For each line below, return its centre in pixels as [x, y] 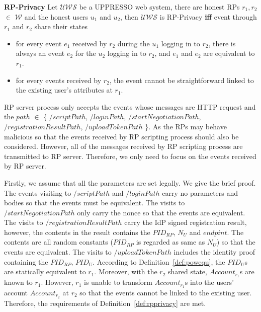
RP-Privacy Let [31, 7]
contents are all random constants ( [59, 242]
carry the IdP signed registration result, [186, 222]
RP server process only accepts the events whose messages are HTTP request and [130, 106]
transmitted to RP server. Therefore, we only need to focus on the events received [130, 156]
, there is [222, 43]
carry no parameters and [200, 192]
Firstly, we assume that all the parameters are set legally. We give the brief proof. [130, 182]
